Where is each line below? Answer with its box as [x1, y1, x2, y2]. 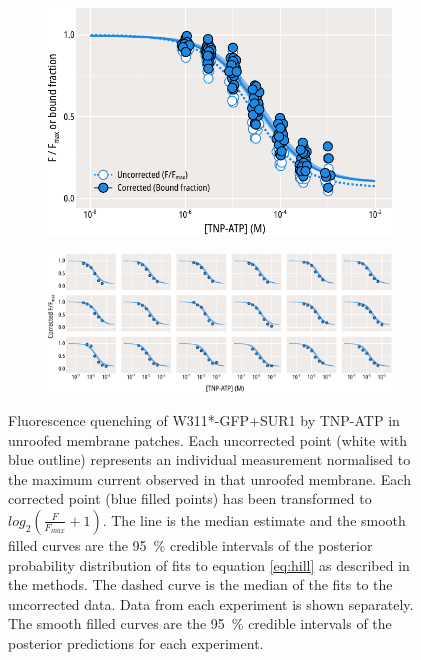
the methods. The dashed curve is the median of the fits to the [8, 574, 393, 595]
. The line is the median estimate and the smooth [102, 509, 406, 530]
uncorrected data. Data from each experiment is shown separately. [8, 593, 414, 614]
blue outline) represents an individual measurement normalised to [8, 449, 411, 470]
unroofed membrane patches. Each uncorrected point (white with [8, 429, 408, 450]
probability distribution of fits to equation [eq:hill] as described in [8, 554, 410, 575]
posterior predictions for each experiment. [8, 632, 264, 653]
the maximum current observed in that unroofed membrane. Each [8, 468, 411, 489]
